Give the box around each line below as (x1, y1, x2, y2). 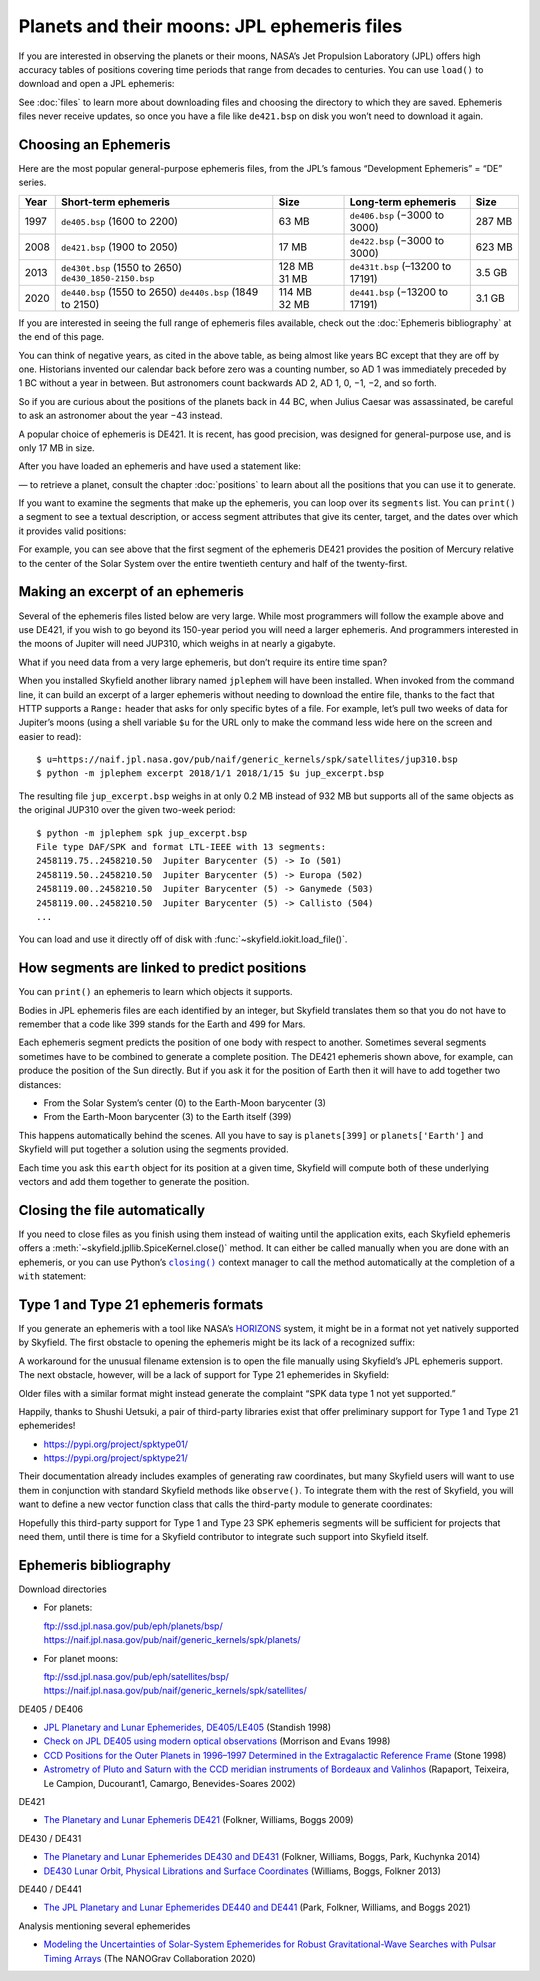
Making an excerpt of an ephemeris (18, 583, 245, 600)
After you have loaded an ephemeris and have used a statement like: (18, 460, 302, 472)
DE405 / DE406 (18, 1703, 84, 1715)
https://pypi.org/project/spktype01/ (43, 1438, 189, 1450)
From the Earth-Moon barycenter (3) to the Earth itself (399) (43, 1111, 292, 1123)
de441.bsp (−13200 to (349, 285, 449, 299)
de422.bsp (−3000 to (349, 233, 445, 247)
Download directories (18, 1583, 107, 1595)
